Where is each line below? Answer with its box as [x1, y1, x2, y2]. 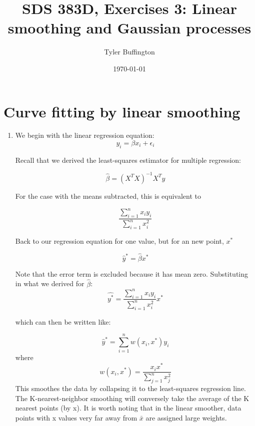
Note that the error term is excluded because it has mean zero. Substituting [15, 268, 248, 279]
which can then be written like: [15, 316, 111, 327]
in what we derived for [15, 278, 84, 289]
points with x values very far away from [15, 413, 137, 423]
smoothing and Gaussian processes [7, 17, 251, 38]
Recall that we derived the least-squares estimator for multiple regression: [15, 154, 241, 165]
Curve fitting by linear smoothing [3, 101, 240, 121]
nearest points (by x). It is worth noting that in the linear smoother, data [15, 403, 241, 413]
